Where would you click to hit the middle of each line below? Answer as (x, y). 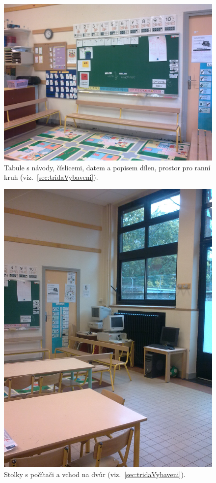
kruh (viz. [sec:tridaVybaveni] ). (51, 177)
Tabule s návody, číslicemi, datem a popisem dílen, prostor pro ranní (107, 167)
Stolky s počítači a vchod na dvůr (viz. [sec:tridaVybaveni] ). (95, 474)
